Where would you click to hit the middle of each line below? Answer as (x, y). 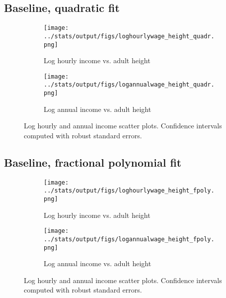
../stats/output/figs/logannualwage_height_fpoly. (129, 239)
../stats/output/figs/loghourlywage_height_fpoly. (129, 191)
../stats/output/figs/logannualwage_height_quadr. (129, 85)
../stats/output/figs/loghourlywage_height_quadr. (129, 36)
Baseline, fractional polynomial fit (93, 162)
